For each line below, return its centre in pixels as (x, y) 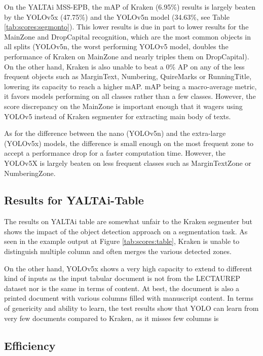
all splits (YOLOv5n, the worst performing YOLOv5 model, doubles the (116, 46)
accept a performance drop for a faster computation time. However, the (115, 153)
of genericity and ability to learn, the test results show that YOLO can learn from (131, 308)
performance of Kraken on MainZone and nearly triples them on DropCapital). (127, 56)
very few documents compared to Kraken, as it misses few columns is (111, 318)
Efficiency (30, 345)
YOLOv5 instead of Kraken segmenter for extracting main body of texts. (118, 116)
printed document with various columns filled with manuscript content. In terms (129, 298)
